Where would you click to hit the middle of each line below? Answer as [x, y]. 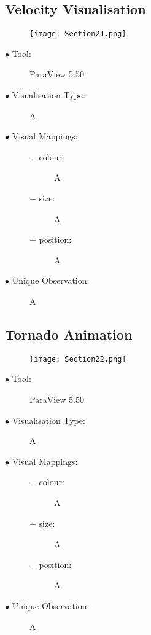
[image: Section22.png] [78, 359]
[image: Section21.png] [78, 34]
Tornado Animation [69, 334]
